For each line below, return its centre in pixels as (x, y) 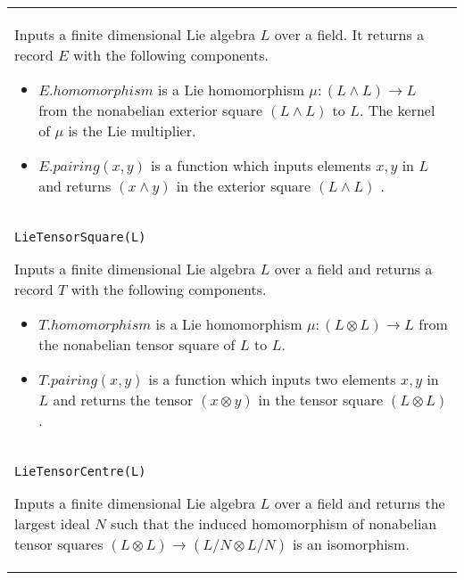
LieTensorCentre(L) (80, 471)
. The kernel (397, 110)
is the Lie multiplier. (132, 131)
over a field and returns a (353, 269)
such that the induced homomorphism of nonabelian (274, 523)
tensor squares (59, 544)
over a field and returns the (360, 503)
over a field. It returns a (349, 34)
